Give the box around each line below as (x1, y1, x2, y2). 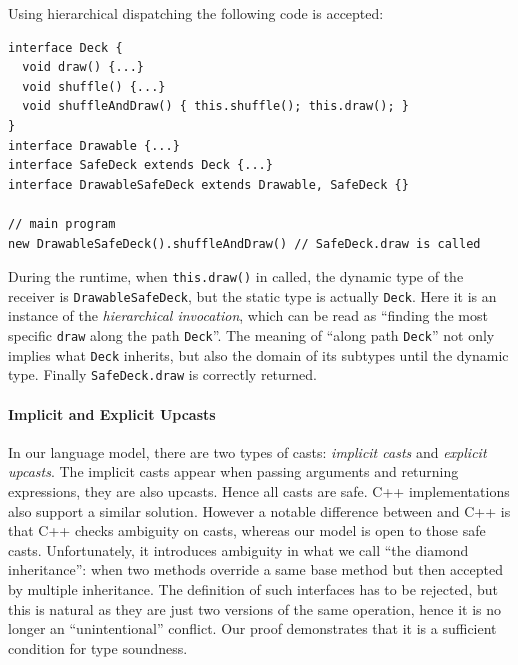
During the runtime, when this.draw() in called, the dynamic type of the (8, 266, 464, 287)
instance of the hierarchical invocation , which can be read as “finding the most (8, 305, 488, 326)
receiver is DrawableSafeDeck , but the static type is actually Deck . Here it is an (8, 285, 497, 306)
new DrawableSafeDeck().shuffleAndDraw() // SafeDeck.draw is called (8, 236, 481, 251)
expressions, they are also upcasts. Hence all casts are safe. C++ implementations (8, 480, 510, 501)
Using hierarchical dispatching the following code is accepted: (8, 3, 384, 23)
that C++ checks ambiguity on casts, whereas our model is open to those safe (8, 520, 486, 541)
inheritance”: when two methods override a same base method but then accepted (8, 559, 503, 580)
